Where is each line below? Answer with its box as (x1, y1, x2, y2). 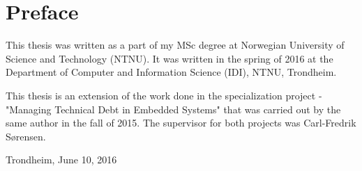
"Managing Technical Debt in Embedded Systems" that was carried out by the (6, 101, 341, 116)
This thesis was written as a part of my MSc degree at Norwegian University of (6, 38, 345, 52)
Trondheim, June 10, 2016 (6, 152, 117, 167)
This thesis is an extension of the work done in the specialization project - (6, 88, 322, 102)
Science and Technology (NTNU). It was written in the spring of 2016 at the (6, 51, 333, 65)
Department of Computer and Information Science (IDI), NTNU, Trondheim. (6, 65, 337, 79)
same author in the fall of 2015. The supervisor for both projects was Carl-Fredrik (6, 115, 356, 130)
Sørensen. (6, 129, 46, 143)
